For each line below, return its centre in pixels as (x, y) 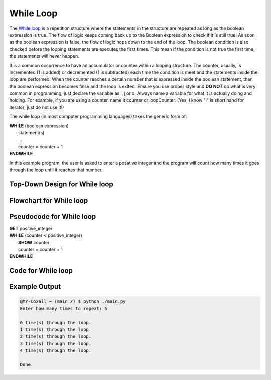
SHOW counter (34, 242)
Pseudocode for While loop (53, 216)
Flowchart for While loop (49, 200)
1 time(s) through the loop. (56, 330)
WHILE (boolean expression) (39, 126)
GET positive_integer (31, 228)
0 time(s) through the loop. (56, 323)
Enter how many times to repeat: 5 (63, 309)
